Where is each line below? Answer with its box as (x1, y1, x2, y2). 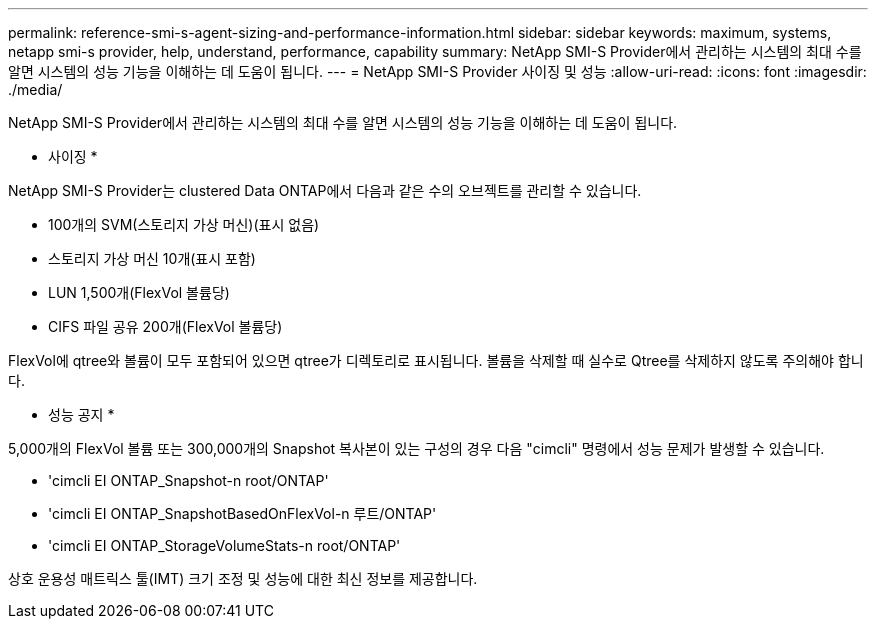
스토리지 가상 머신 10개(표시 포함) (48, 250, 256, 267)
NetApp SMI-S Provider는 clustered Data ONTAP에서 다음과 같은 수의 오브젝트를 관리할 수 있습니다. (8, 182, 642, 199)
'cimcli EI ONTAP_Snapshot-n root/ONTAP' (48, 472, 329, 489)
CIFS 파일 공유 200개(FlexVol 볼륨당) (48, 318, 283, 335)
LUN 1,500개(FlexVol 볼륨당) (48, 284, 230, 301)
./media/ (8, 81, 63, 98)
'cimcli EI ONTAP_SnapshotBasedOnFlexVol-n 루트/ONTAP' (48, 505, 437, 522)
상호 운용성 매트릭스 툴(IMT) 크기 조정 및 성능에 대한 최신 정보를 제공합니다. (8, 570, 478, 587)
